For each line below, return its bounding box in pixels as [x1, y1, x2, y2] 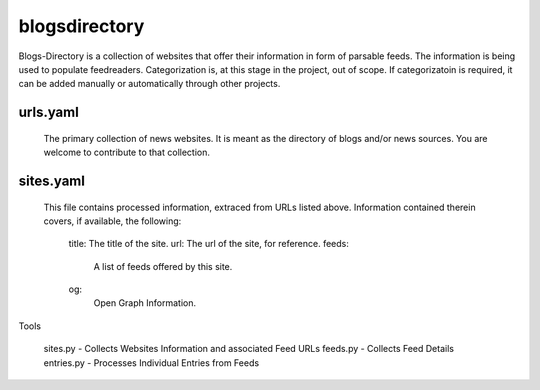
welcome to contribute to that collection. [43, 146, 210, 159]
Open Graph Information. [93, 297, 197, 309]
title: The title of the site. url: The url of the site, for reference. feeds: [68, 238, 350, 250]
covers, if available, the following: [43, 215, 182, 227]
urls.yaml [18, 104, 79, 121]
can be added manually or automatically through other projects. [18, 78, 281, 90]
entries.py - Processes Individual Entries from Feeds [43, 356, 260, 369]
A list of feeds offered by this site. [93, 260, 233, 272]
